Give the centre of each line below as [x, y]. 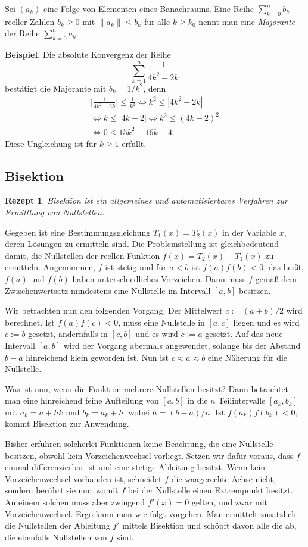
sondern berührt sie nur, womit [62, 490]
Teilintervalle [242, 400]
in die [197, 400]
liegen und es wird [266, 322]
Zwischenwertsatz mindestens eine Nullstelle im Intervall [108, 290]
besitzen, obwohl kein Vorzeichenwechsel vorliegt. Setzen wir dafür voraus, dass [149, 455]
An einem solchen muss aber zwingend [75, 502]
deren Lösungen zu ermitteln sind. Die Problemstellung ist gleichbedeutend [142, 244]
